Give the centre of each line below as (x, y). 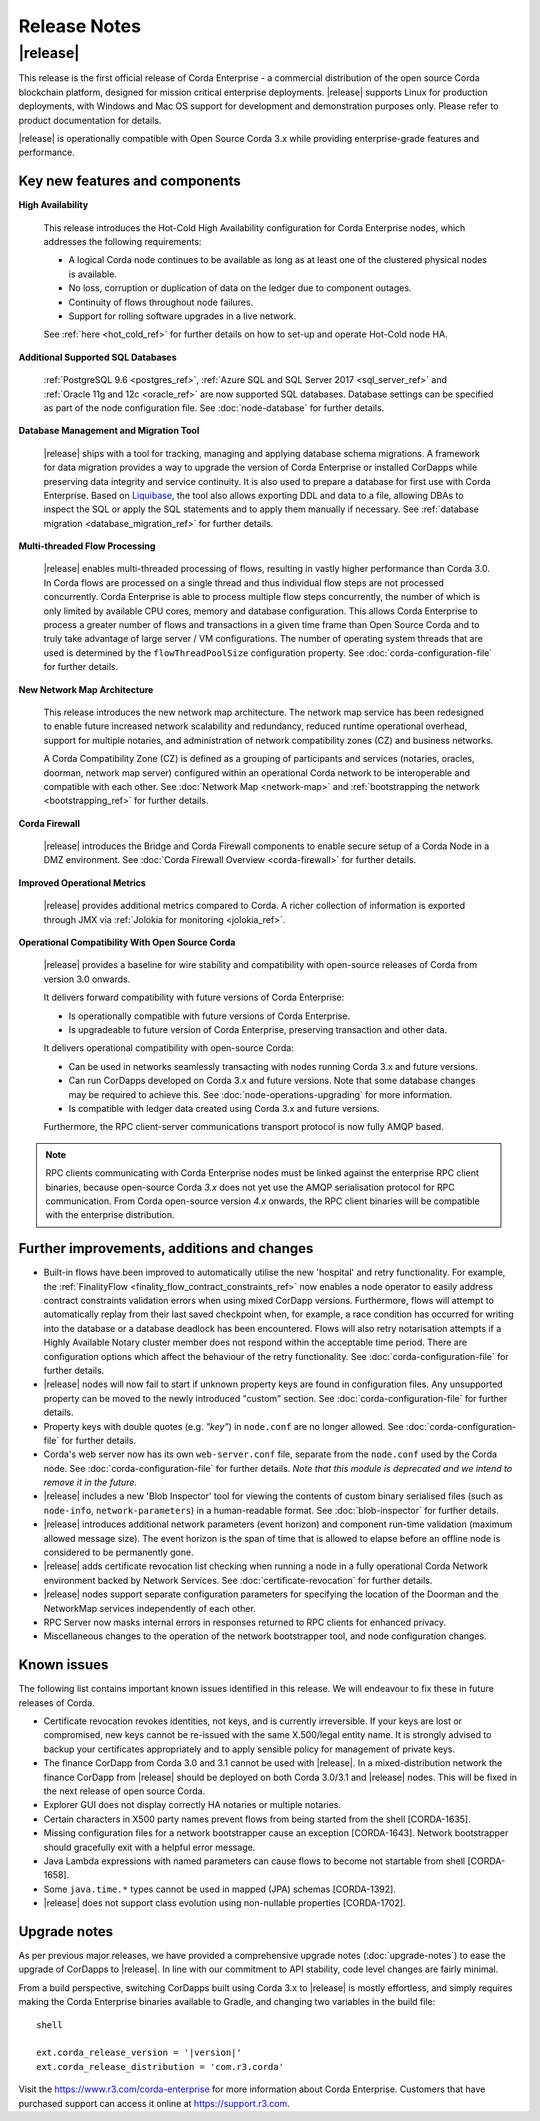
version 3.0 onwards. (87, 979)
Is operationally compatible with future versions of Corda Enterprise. (209, 1016)
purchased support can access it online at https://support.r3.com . (154, 2103)
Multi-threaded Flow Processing (87, 546)
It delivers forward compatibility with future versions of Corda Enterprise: (194, 997)
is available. (92, 274)
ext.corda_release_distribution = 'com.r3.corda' (160, 2066)
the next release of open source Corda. (124, 1791)
